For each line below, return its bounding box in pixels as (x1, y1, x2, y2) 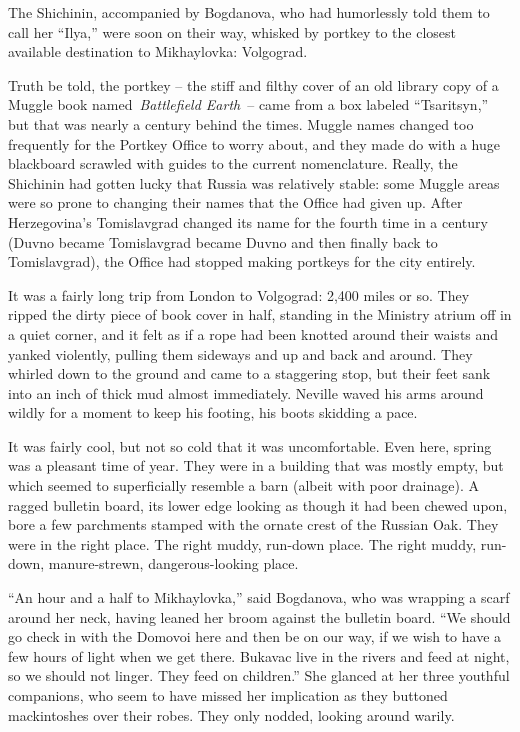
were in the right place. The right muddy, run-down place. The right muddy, (8, 533, 477, 554)
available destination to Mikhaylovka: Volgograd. (8, 41, 308, 62)
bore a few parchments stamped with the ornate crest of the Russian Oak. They (8, 514, 499, 535)
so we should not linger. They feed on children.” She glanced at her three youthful (8, 665, 510, 686)
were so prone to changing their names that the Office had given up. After (8, 192, 463, 213)
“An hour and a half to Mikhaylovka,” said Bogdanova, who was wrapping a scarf (8, 587, 510, 608)
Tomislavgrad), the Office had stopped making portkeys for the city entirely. (8, 251, 476, 272)
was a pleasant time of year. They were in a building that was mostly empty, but (8, 455, 504, 476)
